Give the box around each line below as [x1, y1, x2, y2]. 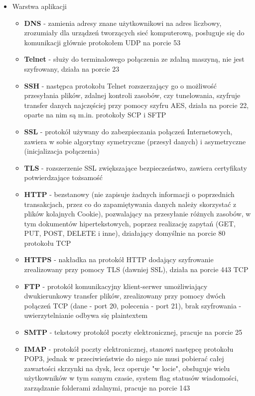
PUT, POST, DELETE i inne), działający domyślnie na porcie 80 [24, 228, 226, 238]
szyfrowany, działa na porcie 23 [24, 63, 120, 74]
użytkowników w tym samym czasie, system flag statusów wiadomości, [24, 373, 239, 383]
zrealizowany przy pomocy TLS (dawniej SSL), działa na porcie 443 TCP [24, 264, 249, 275]
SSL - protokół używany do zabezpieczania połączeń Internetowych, [24, 126, 233, 136]
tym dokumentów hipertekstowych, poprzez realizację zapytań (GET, [24, 218, 236, 228]
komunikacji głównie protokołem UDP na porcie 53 [24, 37, 181, 47]
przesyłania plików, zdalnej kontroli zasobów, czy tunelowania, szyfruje [24, 90, 241, 100]
